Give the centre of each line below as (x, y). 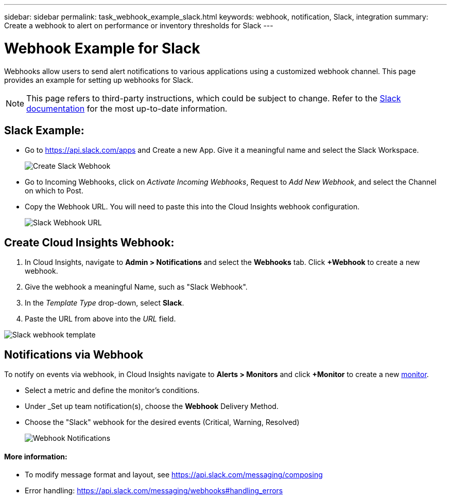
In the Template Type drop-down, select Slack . (105, 303)
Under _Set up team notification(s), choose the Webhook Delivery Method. (152, 406)
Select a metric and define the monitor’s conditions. (112, 390)
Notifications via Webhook (74, 354)
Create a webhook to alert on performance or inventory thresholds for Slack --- (139, 25)
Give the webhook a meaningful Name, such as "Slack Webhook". (136, 287)
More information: (36, 456)
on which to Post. (54, 191)
